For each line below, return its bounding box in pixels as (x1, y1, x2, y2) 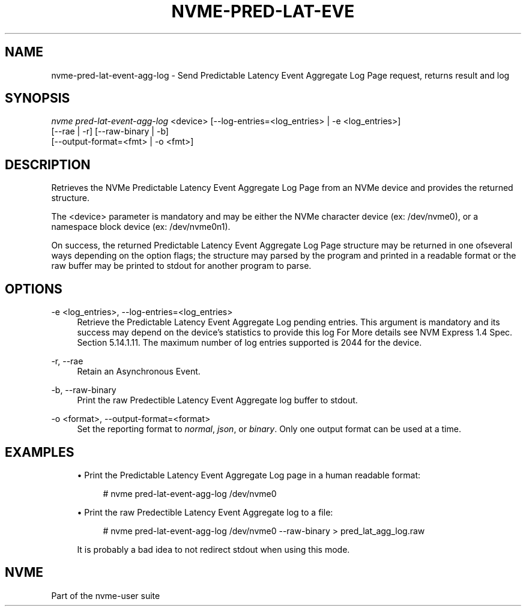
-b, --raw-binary (51, 385, 116, 396)
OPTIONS (5, 281, 62, 296)
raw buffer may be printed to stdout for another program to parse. (51, 260, 312, 271)
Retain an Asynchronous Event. (77, 366, 201, 377)
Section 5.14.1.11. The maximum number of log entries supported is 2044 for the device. (77, 337, 422, 348)
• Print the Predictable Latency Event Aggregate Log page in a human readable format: (77, 469, 420, 480)
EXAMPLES (5, 444, 74, 460)
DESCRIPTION (5, 157, 91, 172)
